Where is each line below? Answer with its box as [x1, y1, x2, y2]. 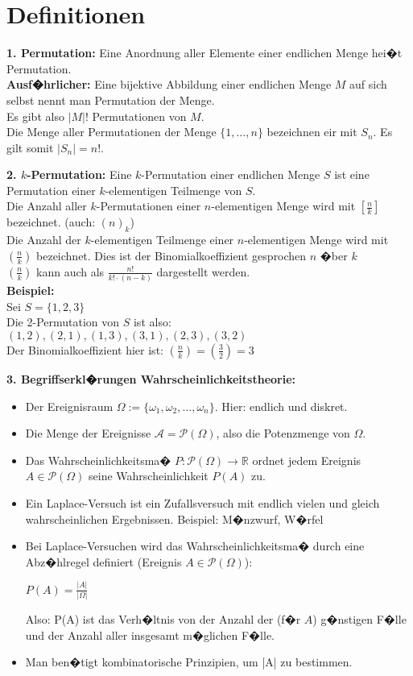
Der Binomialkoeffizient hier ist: [6, 341, 163, 358]
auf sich [349, 76, 387, 93]
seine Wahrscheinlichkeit [89, 467, 209, 484]
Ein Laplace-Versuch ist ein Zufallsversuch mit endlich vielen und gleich [25, 494, 380, 511]
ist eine [334, 166, 370, 183]
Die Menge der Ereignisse [25, 425, 151, 442]
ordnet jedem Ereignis [252, 451, 361, 468]
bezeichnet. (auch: [6, 214, 96, 230]
